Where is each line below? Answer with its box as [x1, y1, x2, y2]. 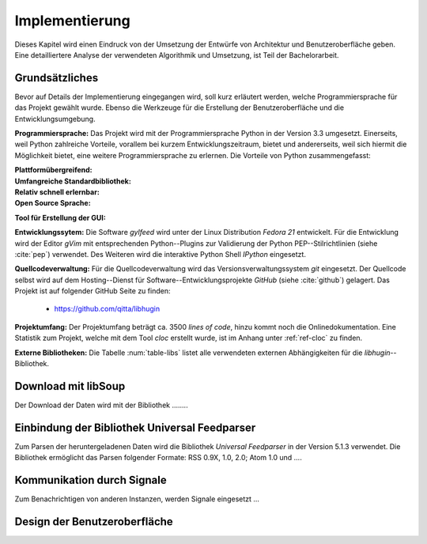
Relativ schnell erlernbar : [14, 187, 100, 197]
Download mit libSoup [14, 380, 126, 393]
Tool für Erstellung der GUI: [14, 213, 106, 222]
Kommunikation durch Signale [14, 474, 167, 487]
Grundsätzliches [14, 71, 99, 85]
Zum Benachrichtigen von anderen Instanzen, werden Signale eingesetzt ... [14, 494, 260, 504]
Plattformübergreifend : [14, 165, 93, 175]
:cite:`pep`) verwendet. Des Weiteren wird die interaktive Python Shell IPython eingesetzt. [14, 249, 306, 259]
